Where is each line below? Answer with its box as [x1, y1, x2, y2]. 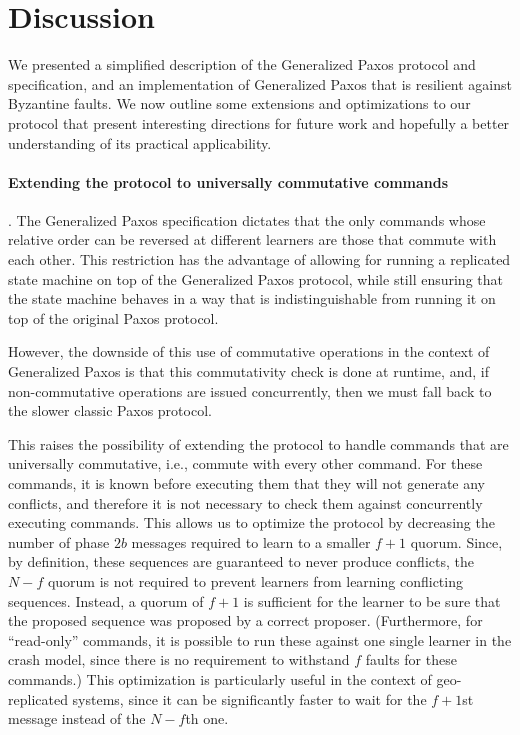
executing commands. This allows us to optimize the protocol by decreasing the [8, 512, 495, 533]
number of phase [8, 531, 110, 552]
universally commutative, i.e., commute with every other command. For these [8, 453, 483, 474]
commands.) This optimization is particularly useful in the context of [8, 668, 432, 689]
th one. [185, 708, 229, 729]
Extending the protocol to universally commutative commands [8, 171, 449, 192]
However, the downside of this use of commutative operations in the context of [8, 341, 490, 362]
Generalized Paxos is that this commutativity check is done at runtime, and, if [8, 361, 489, 382]
